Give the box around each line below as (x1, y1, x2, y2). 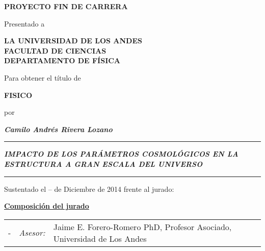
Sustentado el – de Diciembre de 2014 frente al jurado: (4, 183, 174, 194)
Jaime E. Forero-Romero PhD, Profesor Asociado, (53, 220, 232, 233)
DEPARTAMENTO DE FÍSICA (4, 55, 121, 66)
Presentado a (4, 18, 45, 29)
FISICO (4, 89, 33, 100)
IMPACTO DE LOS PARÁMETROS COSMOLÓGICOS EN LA (4, 148, 238, 159)
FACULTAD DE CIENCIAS (4, 45, 107, 56)
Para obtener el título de (4, 72, 81, 83)
